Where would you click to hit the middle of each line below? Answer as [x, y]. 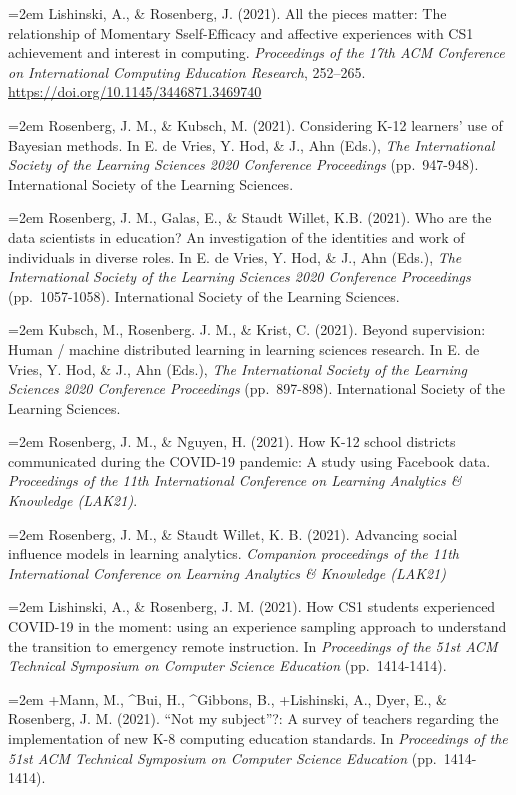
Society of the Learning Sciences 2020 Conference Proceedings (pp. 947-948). [243, 164]
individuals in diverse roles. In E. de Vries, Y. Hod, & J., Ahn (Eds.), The [235, 256]
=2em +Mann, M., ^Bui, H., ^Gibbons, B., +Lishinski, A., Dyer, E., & [227, 698]
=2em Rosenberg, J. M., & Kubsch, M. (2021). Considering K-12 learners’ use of [255, 124]
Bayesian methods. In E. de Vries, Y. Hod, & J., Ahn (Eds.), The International [251, 144]
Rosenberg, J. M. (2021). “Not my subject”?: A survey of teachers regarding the [253, 718]
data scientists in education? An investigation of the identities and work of [236, 236]
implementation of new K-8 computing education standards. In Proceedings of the [258, 738]
